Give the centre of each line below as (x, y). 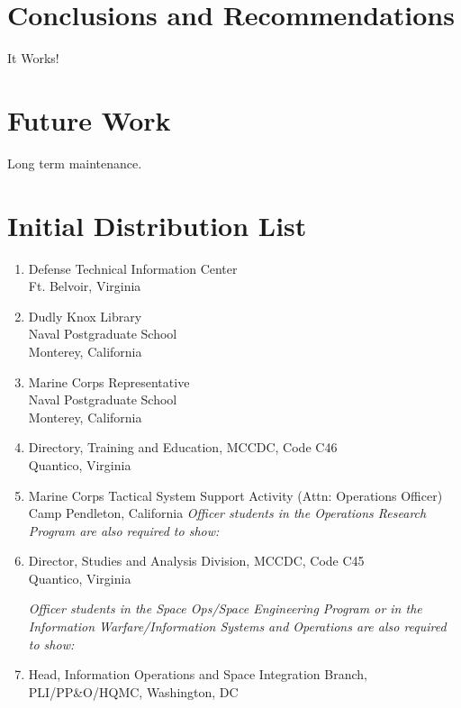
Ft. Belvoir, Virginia (85, 286)
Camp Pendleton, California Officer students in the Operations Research (227, 513)
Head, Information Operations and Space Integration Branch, (198, 674)
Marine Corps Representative (109, 381)
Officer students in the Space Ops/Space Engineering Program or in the (225, 608)
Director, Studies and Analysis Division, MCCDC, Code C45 (196, 561)
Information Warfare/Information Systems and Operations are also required (237, 626)
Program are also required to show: (124, 530)
